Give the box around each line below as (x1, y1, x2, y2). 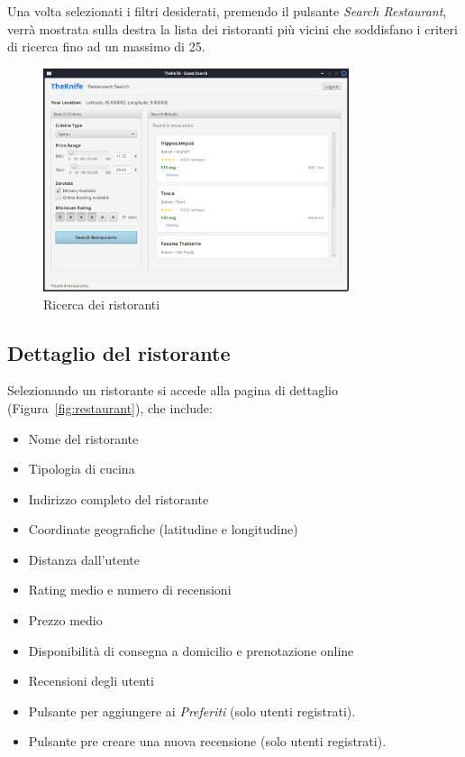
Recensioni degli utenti (28, 671, 154, 690)
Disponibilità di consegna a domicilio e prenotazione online (28, 641, 354, 660)
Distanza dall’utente (28, 549, 140, 568)
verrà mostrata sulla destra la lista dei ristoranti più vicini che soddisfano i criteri (7, 19, 458, 38)
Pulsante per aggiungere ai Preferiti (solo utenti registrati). (28, 701, 356, 720)
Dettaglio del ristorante (7, 338, 231, 366)
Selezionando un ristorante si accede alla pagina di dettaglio (7, 381, 338, 400)
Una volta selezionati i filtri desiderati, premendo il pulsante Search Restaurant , (7, 2, 447, 20)
